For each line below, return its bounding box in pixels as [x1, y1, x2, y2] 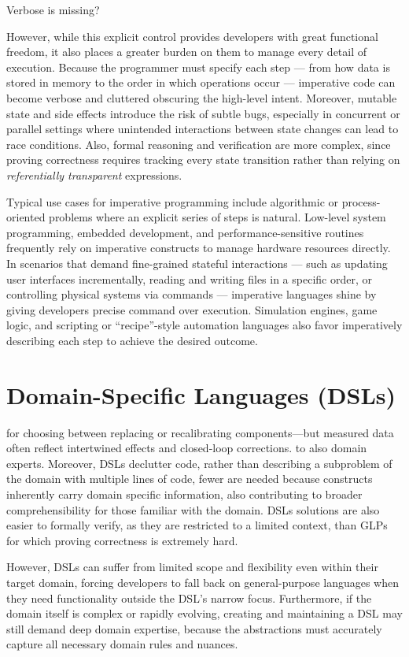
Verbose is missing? [6, 2, 100, 17]
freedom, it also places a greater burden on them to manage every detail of [6, 43, 367, 60]
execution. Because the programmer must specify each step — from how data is [6, 58, 390, 75]
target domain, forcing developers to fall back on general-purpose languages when [6, 573, 399, 590]
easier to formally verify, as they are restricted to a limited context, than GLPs [6, 517, 388, 533]
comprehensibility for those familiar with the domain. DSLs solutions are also [6, 501, 380, 518]
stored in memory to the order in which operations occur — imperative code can [6, 74, 396, 91]
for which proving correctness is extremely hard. [6, 532, 238, 548]
